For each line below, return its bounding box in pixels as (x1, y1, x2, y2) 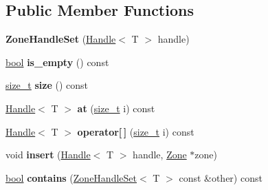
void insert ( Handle (5, 147, 91, 162)
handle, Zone (133, 147, 187, 162)
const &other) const (179, 170, 263, 184)
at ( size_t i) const (77, 101, 155, 115)
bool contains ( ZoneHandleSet (5, 170, 137, 184)
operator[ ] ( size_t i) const (77, 124, 194, 138)
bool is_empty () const (5, 54, 109, 69)
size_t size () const (5, 78, 89, 92)
